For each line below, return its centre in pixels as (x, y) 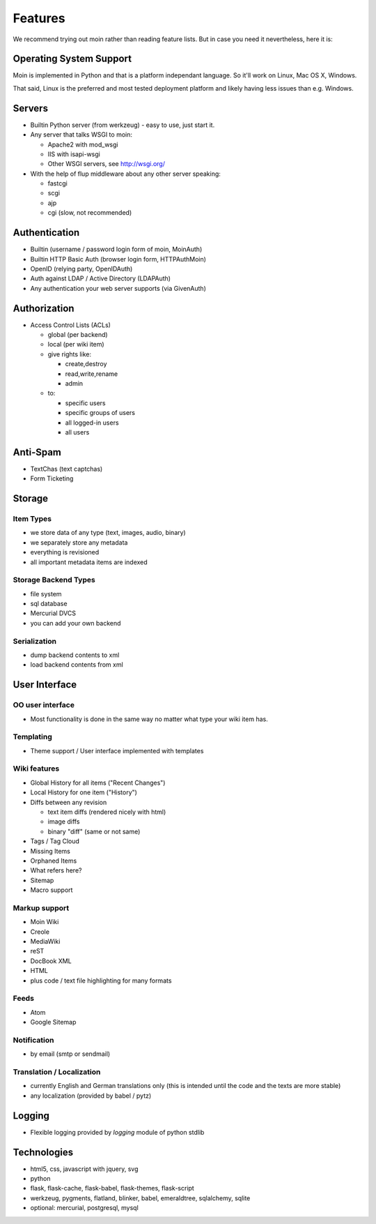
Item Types (32, 519)
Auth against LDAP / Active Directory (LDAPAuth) (100, 278)
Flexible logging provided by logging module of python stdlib (117, 1132)
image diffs (64, 822)
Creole (40, 932)
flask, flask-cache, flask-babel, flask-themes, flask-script (112, 1188)
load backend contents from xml (77, 665)
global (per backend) (78, 335)
